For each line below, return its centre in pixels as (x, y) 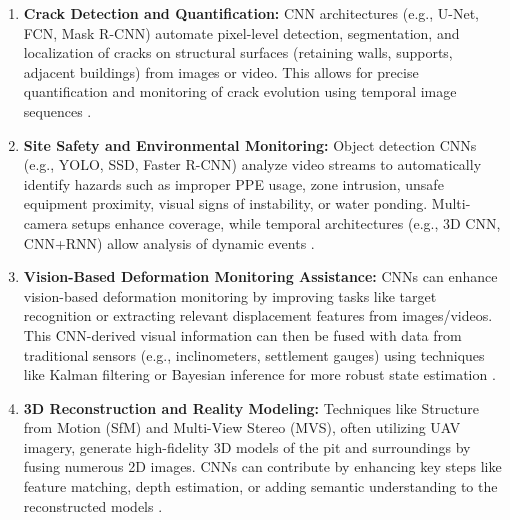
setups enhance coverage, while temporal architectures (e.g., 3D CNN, (286, 222)
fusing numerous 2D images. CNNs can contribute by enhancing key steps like (262, 466)
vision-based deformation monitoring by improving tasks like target (230, 295)
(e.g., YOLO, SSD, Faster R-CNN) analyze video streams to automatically (252, 164)
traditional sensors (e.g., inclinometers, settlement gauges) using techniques (254, 354)
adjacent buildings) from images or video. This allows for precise (221, 71)
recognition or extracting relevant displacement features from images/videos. (258, 315)
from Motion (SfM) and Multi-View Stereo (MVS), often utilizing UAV (242, 427)
